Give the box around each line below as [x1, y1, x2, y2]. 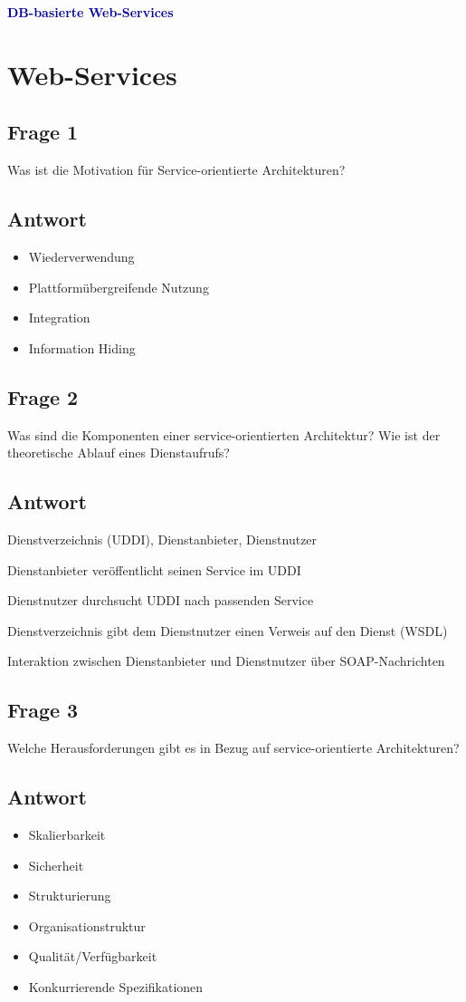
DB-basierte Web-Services [7, 3, 174, 21]
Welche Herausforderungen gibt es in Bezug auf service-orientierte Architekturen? [7, 738, 460, 757]
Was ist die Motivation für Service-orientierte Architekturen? [7, 160, 346, 179]
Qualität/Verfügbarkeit [28, 947, 157, 966]
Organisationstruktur [28, 916, 146, 935]
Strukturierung [28, 886, 111, 905]
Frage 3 [7, 696, 79, 724]
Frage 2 [7, 382, 79, 410]
